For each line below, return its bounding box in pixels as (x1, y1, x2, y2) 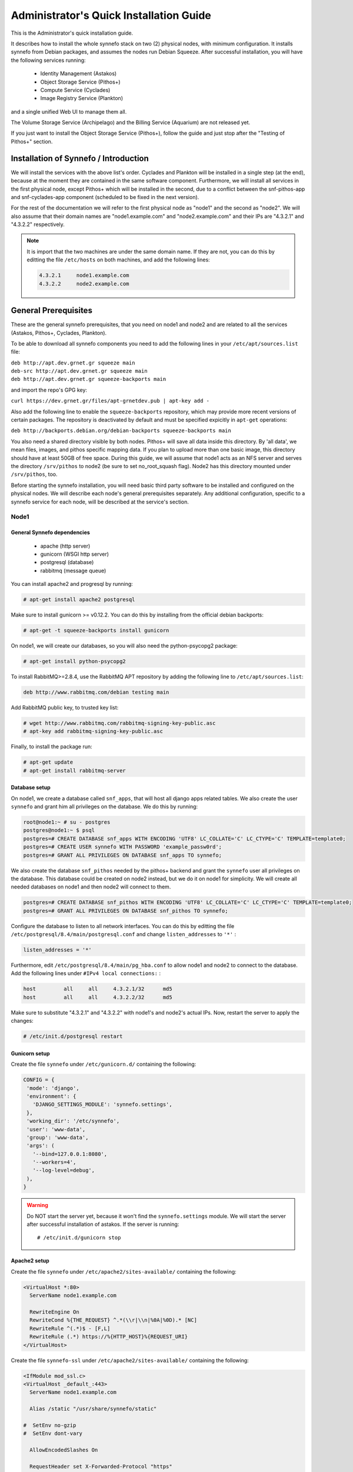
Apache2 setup (11, 1257, 49, 1264)
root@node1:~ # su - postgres (23, 819, 111, 825)
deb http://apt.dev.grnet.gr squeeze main (11, 359, 135, 366)
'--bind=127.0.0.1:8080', (32, 1151, 108, 1157)
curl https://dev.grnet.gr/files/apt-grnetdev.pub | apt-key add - (11, 397, 210, 405)
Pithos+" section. (11, 138, 53, 145)
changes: (11, 1017, 34, 1025)
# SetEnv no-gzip (23, 1422, 76, 1428)
